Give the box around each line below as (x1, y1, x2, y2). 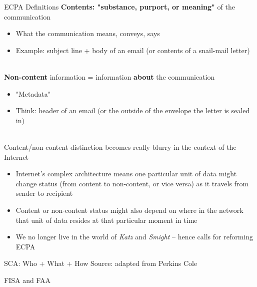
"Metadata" (15, 88, 50, 99)
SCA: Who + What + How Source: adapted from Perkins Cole (4, 258, 197, 268)
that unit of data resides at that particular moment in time (15, 214, 197, 225)
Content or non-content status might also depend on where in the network (15, 204, 243, 215)
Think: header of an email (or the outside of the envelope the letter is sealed (15, 105, 250, 116)
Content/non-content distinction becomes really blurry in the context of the (4, 141, 236, 152)
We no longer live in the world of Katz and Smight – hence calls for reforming (15, 231, 253, 242)
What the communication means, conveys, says (15, 28, 160, 39)
